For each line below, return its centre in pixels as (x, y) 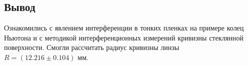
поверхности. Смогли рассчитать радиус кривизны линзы (92, 47)
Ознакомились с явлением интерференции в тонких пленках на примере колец (124, 28)
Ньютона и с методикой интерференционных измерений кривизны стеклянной (124, 37)
